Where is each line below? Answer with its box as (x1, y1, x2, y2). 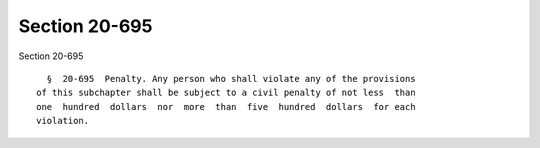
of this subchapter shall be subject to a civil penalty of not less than (36, 87, 416, 99)
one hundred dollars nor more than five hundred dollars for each (36, 101, 416, 112)
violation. (36, 115, 90, 127)
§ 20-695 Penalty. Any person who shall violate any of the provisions (46, 73, 416, 84)
